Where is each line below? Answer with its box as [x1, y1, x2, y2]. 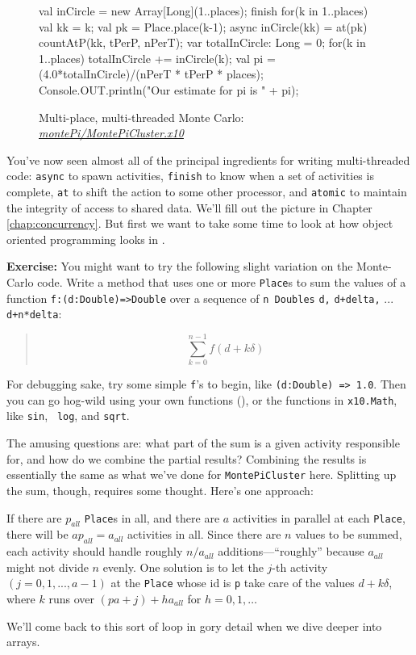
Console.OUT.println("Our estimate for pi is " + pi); [39, 81, 299, 98]
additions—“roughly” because [218, 543, 364, 560]
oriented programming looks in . [6, 230, 165, 247]
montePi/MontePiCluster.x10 [39, 124, 184, 141]
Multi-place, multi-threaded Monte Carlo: [39, 108, 244, 125]
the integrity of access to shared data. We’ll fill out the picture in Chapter [6, 199, 372, 216]
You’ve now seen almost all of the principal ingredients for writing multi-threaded [6, 151, 410, 168]
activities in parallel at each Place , [232, 509, 406, 526]
